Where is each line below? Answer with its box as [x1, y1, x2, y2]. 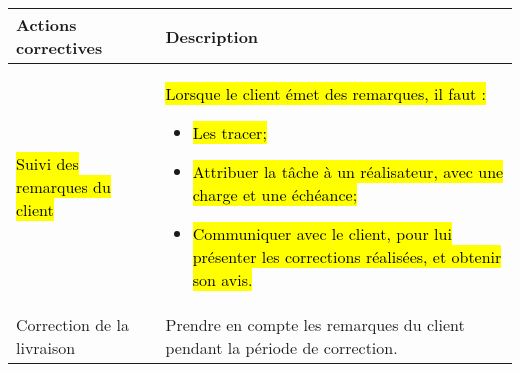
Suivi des [16, 152, 79, 175]
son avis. [192, 268, 253, 291]
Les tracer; [192, 121, 267, 144]
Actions [16, 13, 77, 36]
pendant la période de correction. [165, 336, 398, 359]
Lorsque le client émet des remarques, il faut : [165, 82, 487, 105]
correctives [16, 36, 103, 59]
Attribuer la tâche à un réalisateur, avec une [192, 160, 504, 183]
